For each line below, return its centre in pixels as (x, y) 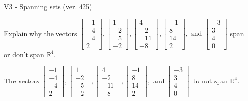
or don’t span (24, 54)
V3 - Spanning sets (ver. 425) (48, 6)
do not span (210, 80)
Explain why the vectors (41, 33)
